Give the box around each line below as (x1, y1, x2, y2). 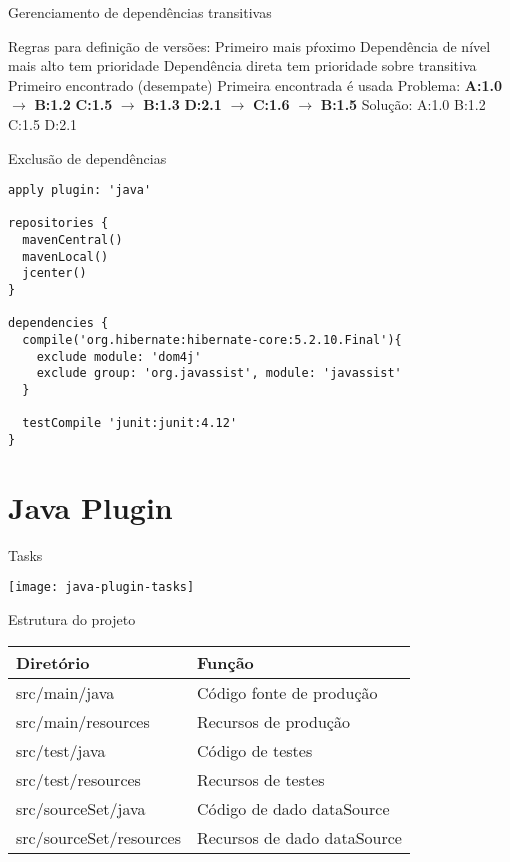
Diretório (16, 650, 90, 674)
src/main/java (16, 680, 115, 704)
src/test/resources (16, 767, 141, 791)
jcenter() (22, 266, 87, 281)
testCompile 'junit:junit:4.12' (22, 416, 238, 431)
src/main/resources (16, 709, 150, 733)
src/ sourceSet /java (16, 796, 146, 820)
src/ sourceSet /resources (16, 825, 181, 849)
